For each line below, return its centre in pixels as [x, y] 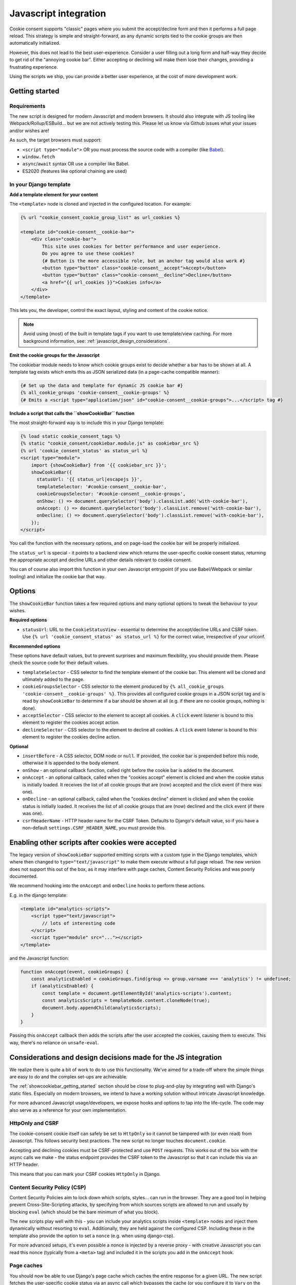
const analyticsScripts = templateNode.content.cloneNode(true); [126, 1001]
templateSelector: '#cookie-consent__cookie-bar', [102, 487]
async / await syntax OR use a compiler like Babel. [76, 164]
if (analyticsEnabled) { [62, 986]
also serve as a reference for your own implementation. [68, 1110]
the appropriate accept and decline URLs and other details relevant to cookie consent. [101, 560]
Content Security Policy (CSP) [48, 1187]
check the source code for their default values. [59, 663]
